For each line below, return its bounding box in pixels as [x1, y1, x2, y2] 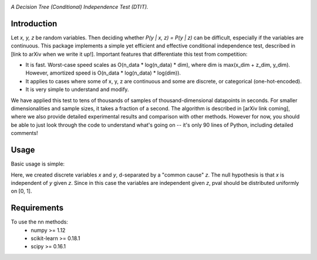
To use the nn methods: [11, 218, 69, 225]
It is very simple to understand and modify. [25, 86, 129, 93]
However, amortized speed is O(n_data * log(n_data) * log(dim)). [25, 69, 181, 76]
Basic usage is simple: [11, 160, 65, 167]
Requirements [11, 203, 64, 213]
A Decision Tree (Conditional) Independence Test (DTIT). [11, 4, 149, 10]
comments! [11, 130, 38, 137]
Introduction [11, 18, 58, 29]
